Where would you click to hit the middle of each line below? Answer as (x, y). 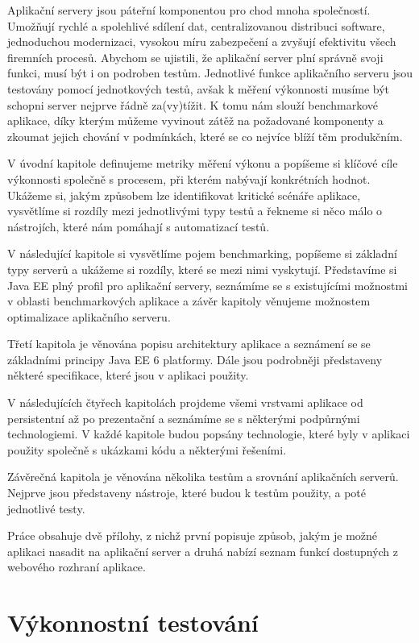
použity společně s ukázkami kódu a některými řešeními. (147, 449)
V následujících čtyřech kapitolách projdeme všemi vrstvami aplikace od (185, 402)
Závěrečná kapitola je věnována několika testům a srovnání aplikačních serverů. (203, 477)
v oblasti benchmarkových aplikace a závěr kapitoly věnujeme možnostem (189, 301)
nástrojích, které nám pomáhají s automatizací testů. (139, 226)
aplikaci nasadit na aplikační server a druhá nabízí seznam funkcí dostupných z (203, 551)
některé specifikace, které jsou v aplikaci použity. (128, 375)
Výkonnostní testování (133, 622)
